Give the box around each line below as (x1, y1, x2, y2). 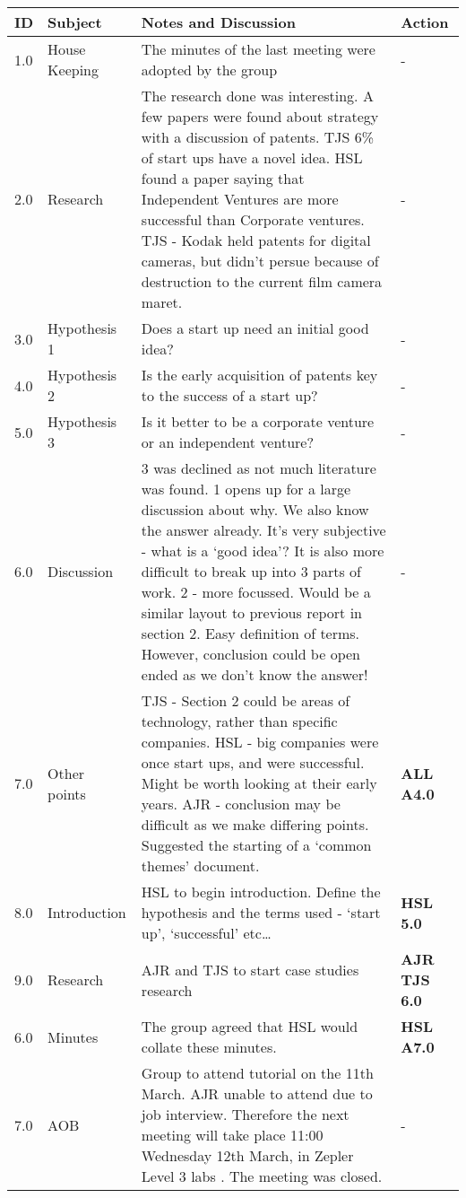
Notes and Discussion (141, 12, 296, 32)
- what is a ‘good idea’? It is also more (141, 540, 384, 561)
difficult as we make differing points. (141, 814, 369, 835)
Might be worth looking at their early (141, 773, 377, 793)
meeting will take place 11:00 (141, 1124, 324, 1145)
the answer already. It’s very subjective (141, 520, 386, 540)
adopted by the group (141, 59, 278, 80)
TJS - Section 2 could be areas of (141, 690, 350, 711)
